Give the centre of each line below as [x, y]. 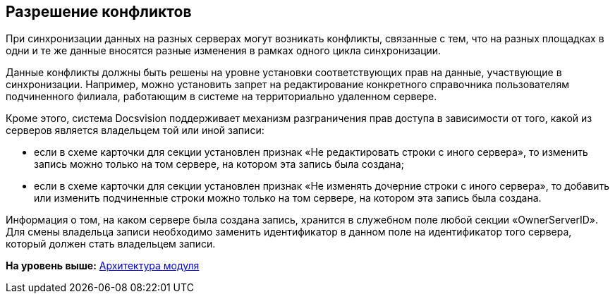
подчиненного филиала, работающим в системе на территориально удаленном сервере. [221, 97]
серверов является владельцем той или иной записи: [135, 130]
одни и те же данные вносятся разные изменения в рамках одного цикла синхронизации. [224, 51]
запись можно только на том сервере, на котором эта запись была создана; [219, 164]
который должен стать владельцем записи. [111, 244]
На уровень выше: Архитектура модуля [103, 266]
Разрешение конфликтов [99, 12]
